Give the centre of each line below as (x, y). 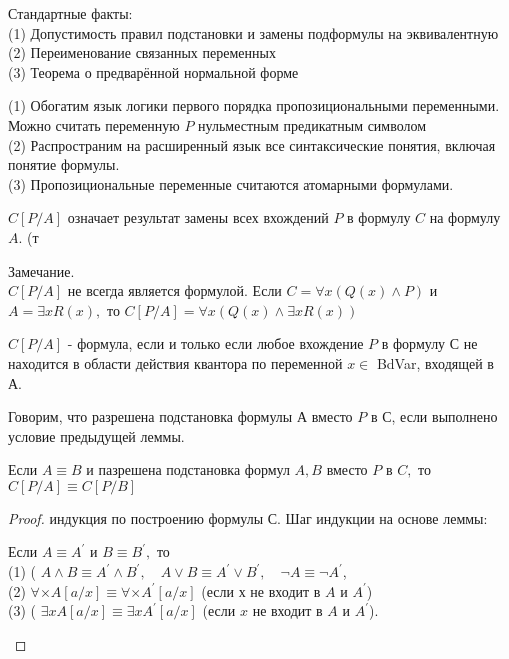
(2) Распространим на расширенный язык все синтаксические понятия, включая (252, 144)
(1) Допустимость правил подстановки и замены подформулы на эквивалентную (253, 32)
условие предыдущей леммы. (96, 435)
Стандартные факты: (70, 13)
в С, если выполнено (434, 416)
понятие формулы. (64, 164)
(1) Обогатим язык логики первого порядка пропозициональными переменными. (254, 105)
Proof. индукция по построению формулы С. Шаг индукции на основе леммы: (248, 517)
